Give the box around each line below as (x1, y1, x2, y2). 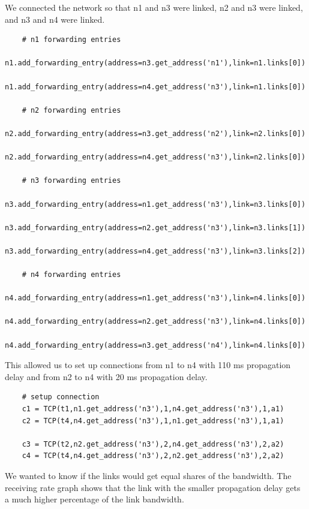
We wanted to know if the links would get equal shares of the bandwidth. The (5, 469, 292, 481)
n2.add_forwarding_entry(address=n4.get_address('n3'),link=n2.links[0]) (5, 153, 306, 162)
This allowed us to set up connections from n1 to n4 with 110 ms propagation (5, 359, 291, 371)
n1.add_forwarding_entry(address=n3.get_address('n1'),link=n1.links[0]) (5, 59, 306, 68)
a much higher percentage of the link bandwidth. (5, 493, 184, 505)
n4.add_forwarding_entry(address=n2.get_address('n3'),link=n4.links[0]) (5, 317, 306, 326)
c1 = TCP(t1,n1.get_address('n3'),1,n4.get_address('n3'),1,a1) (22, 405, 284, 413)
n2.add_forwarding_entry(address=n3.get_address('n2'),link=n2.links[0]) (5, 129, 306, 138)
